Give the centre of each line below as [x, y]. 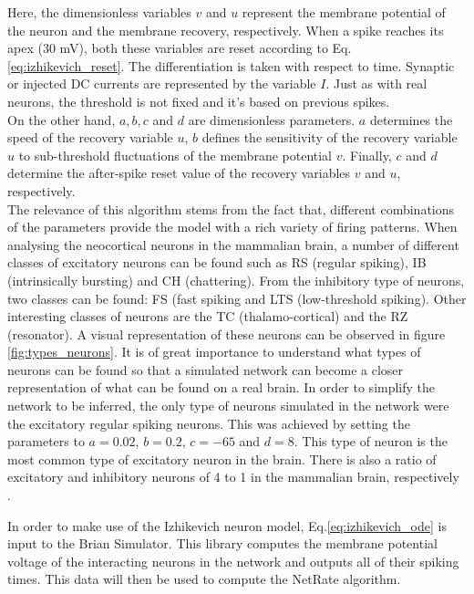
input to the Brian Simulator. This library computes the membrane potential [222, 543]
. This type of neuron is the [371, 441]
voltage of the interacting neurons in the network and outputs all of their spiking [233, 561]
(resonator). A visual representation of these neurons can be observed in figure [227, 333]
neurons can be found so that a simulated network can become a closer [205, 369]
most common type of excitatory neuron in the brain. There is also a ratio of [222, 459]
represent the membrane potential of [344, 12]
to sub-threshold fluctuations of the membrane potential [175, 155]
